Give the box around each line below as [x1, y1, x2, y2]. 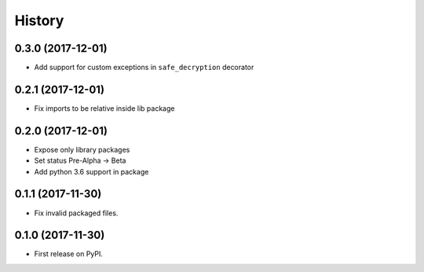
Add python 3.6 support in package [34, 167, 149, 176]
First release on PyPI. [34, 249, 104, 259]
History [14, 12, 64, 29]
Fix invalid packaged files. [34, 208, 119, 218]
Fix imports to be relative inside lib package [34, 103, 175, 113]
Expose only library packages [34, 145, 130, 154]
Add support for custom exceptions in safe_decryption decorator [34, 63, 254, 72]
